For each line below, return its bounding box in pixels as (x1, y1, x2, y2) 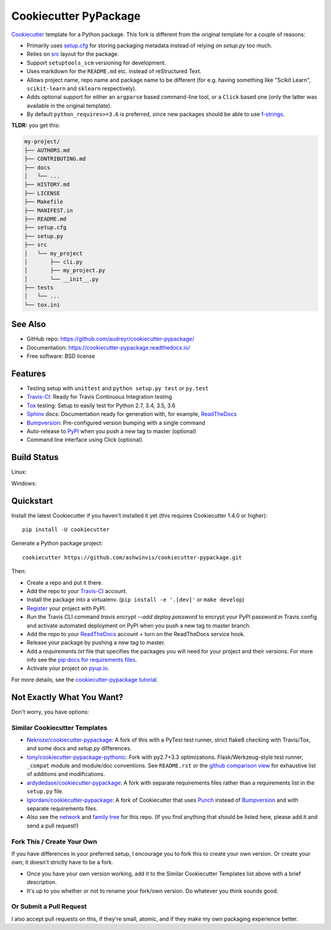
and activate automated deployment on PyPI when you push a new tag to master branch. (26, 621, 251, 629)
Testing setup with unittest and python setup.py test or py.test (26, 385, 208, 392)
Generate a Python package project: (11, 540, 103, 547)
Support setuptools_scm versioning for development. (26, 59, 167, 66)
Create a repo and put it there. (26, 578, 104, 586)
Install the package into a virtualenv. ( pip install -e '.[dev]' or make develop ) (26, 596, 245, 604)
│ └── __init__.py (24, 275, 99, 282)
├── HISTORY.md (24, 181, 70, 188)
